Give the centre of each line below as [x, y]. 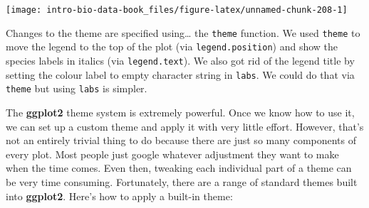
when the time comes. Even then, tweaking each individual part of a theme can [179, 168]
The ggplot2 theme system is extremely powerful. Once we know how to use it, [180, 112]
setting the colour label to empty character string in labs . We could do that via [180, 74]
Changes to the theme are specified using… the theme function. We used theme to [183, 32]
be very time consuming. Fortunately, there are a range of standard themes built [182, 181]
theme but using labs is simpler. [77, 88]
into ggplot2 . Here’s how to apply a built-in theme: [119, 196]
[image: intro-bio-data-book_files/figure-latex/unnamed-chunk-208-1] [177, 10]
